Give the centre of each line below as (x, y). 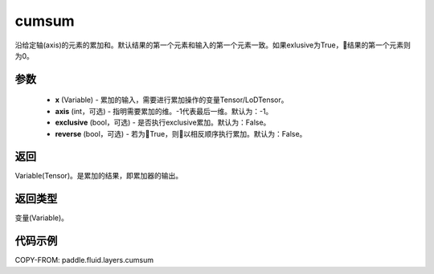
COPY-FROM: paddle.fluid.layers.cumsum (84, 260)
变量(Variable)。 (41, 218)
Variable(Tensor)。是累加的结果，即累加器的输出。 (99, 176)
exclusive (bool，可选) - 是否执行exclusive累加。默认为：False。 (163, 123)
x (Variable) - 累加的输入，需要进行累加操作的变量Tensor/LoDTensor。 (172, 100)
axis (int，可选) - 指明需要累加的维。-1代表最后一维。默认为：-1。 (164, 111)
